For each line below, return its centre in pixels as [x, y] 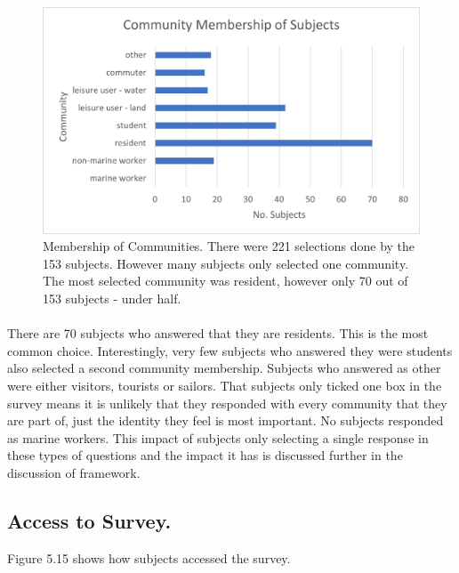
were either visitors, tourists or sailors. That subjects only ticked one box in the [225, 385]
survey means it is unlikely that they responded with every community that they [227, 403]
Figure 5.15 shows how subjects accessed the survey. [149, 557]
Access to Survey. [89, 520]
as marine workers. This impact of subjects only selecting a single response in [218, 437]
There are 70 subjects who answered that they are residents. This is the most [218, 333]
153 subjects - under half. [112, 299]
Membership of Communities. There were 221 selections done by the [229, 246]
